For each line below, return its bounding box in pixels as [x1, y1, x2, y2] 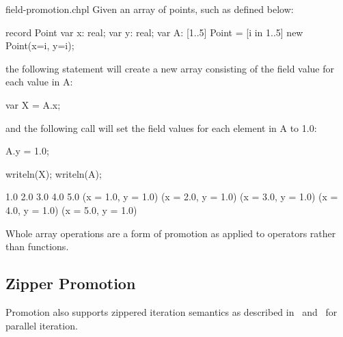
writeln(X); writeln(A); [5, 166, 102, 180]
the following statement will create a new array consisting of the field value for [5, 61, 335, 75]
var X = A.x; [5, 97, 61, 111]
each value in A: [5, 75, 73, 89]
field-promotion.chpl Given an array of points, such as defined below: [5, 2, 294, 16]
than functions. [5, 239, 69, 254]
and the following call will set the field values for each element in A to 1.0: [5, 120, 317, 135]
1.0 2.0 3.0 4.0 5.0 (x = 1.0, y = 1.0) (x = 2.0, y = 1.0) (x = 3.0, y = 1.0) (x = [5, 189, 338, 204]
